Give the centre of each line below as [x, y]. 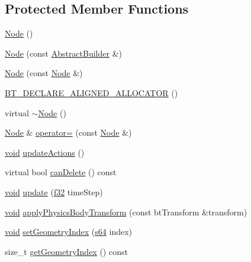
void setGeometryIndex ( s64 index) [69, 232]
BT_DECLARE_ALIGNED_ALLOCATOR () [91, 92]
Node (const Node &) [44, 73]
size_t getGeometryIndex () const [66, 251]
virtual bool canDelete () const [61, 172]
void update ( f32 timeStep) [54, 191]
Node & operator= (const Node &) [68, 132]
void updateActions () [45, 152]
